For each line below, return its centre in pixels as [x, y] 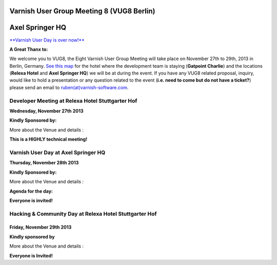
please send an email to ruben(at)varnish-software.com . [69, 87]
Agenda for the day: [31, 191]
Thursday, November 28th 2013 [44, 163]
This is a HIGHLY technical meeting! [48, 139]
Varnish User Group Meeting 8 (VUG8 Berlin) [82, 11]
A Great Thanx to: [29, 49]
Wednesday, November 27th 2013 [46, 111]
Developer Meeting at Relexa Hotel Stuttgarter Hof [73, 101]
